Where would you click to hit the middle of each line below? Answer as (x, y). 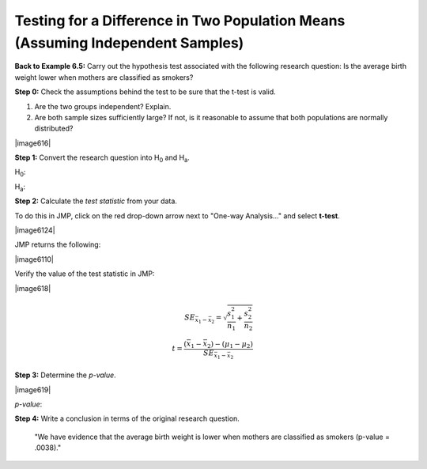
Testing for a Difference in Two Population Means (180, 21)
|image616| (33, 143)
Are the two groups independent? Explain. (103, 106)
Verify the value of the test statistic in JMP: (85, 274)
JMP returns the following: (58, 244)
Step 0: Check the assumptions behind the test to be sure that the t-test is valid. (145, 92)
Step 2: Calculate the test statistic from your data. (96, 201)
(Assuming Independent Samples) (129, 43)
